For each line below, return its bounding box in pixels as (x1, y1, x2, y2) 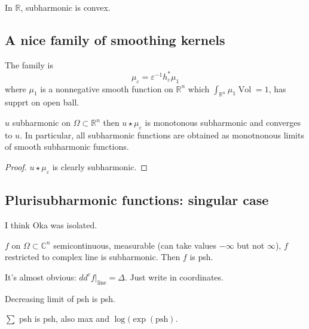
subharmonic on (12, 116, 71, 129)
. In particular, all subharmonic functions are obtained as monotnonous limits (20, 128, 304, 141)
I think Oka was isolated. (5, 219, 97, 231)
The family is (5, 58, 53, 71)
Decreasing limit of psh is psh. (5, 292, 115, 304)
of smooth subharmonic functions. (5, 140, 129, 153)
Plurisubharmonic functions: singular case (5, 191, 269, 209)
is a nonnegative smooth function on (40, 82, 173, 95)
